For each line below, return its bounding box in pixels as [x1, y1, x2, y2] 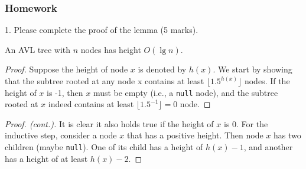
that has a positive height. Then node [126, 129, 263, 141]
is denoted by [138, 63, 187, 75]
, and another [243, 141, 293, 153]
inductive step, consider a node [5, 129, 117, 141]
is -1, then [47, 86, 83, 98]
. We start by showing [213, 63, 292, 75]
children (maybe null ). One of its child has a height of [5, 141, 203, 153]
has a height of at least [5, 152, 88, 164]
